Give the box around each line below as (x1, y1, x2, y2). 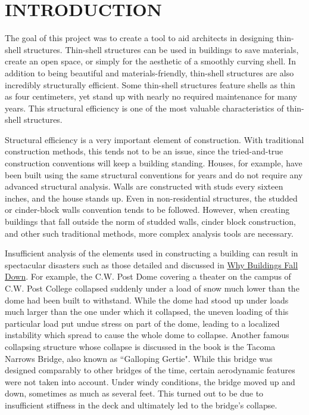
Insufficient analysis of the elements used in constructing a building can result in (5, 247, 298, 259)
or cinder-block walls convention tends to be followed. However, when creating (5, 203, 290, 216)
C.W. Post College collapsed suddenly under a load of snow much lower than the (5, 282, 299, 294)
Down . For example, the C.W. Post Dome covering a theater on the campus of (5, 270, 291, 283)
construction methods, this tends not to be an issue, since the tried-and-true (5, 145, 283, 157)
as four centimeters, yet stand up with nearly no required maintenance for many (5, 90, 298, 103)
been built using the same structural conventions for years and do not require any (5, 168, 303, 181)
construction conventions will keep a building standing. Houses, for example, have (5, 157, 302, 169)
